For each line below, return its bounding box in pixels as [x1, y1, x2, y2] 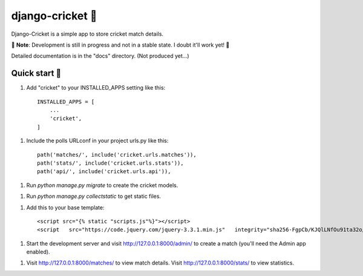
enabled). [26, 248, 51, 255]
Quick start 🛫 [11, 68, 62, 79]
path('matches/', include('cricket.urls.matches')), [37, 151, 197, 158]
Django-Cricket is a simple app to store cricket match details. [11, 30, 163, 38]
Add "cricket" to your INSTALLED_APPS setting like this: [26, 84, 166, 91]
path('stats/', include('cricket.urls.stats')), [37, 159, 184, 166]
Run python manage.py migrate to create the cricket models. [26, 182, 178, 189]
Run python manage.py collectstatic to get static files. [26, 192, 162, 200]
